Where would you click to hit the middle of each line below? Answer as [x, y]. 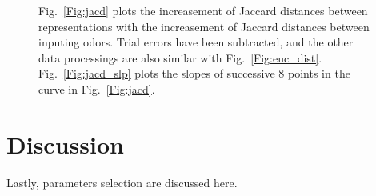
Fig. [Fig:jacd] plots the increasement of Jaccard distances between [203, 10]
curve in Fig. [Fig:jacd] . [97, 88]
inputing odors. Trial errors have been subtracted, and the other [196, 42]
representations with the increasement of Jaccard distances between [204, 26]
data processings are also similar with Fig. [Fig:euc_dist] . [180, 57]
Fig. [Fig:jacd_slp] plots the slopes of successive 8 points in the [194, 73]
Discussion [65, 144]
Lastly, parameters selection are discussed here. [122, 182]
